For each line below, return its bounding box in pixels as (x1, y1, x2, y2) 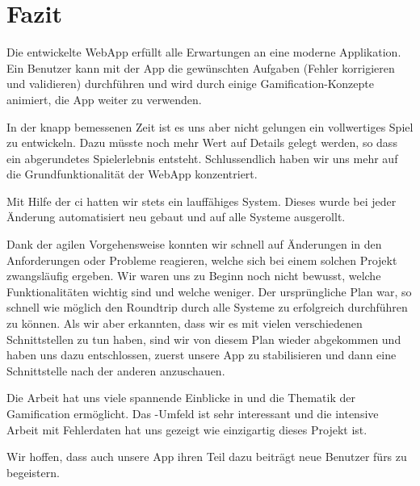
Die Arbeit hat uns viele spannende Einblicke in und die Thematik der (6, 389, 355, 406)
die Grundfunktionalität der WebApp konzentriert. (6, 165, 258, 182)
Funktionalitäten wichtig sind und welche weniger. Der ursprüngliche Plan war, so (6, 283, 412, 300)
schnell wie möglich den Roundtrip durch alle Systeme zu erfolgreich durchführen (6, 299, 408, 316)
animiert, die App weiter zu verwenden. (6, 90, 202, 107)
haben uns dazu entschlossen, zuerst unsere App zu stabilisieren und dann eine (6, 346, 397, 363)
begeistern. (6, 463, 60, 480)
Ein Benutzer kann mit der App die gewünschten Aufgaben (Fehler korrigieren (6, 59, 395, 76)
